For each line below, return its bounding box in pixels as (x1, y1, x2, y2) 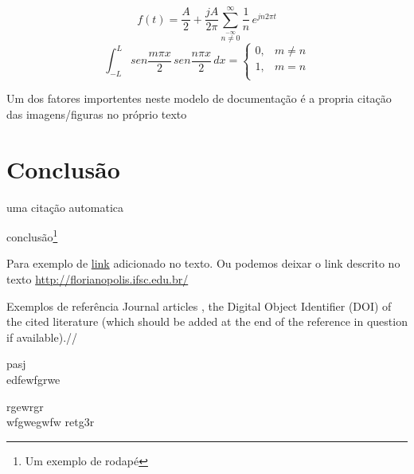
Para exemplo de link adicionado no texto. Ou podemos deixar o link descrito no (6, 255, 400, 272)
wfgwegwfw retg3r (6, 413, 95, 430)
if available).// (6, 328, 78, 345)
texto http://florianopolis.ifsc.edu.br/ (6, 271, 189, 288)
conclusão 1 (6, 226, 58, 245)
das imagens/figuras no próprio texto (6, 105, 187, 122)
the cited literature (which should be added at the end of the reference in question (6, 313, 408, 330)
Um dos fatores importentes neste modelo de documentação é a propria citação (6, 90, 392, 107)
